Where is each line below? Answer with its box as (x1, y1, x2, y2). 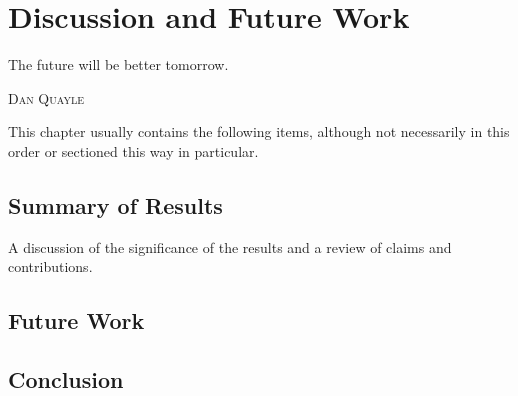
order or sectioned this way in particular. (8, 140, 259, 161)
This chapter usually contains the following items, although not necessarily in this (8, 121, 510, 142)
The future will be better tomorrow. (8, 54, 229, 75)
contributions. (8, 256, 93, 277)
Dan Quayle (8, 87, 84, 108)
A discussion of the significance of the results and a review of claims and (8, 236, 452, 257)
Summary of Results (8, 189, 223, 220)
